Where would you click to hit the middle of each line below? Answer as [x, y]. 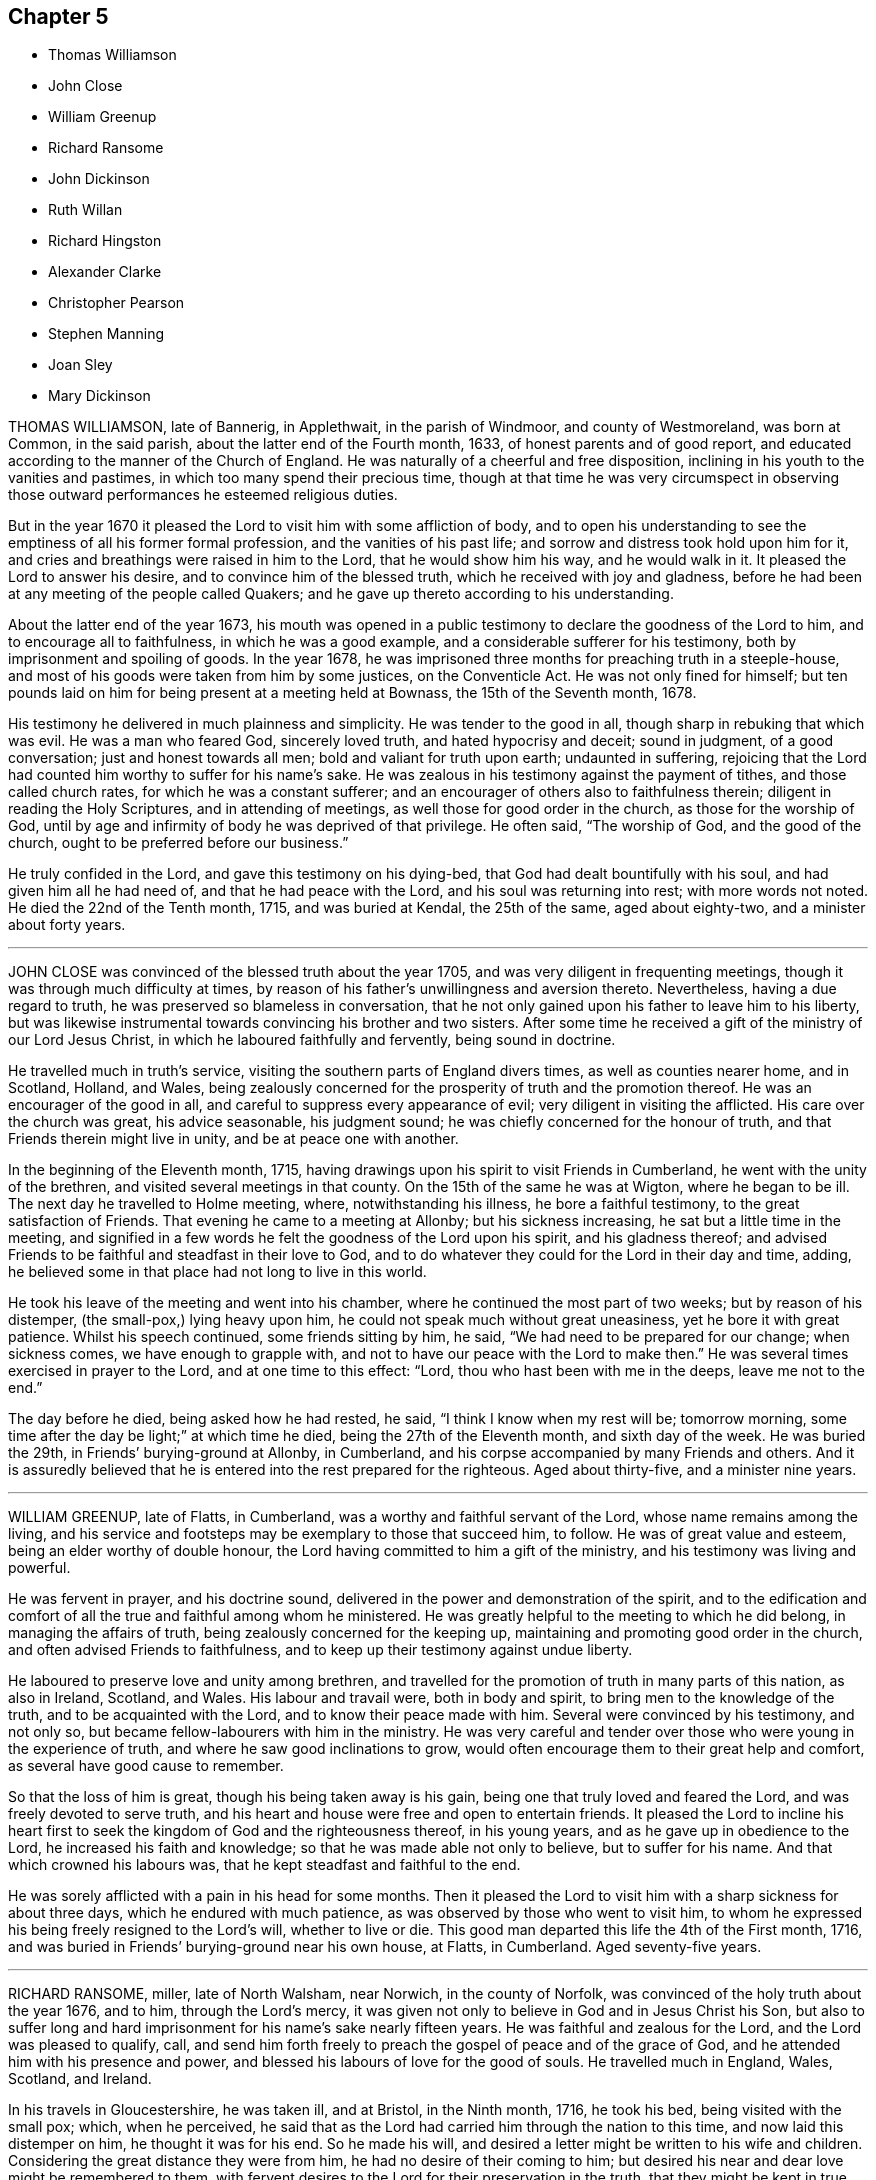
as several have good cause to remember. [146, 1766]
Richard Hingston [105, 241]
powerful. [39, 1568]
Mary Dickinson [99, 396]
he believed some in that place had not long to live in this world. [217, 1272]
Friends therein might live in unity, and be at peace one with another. [233, 1139]
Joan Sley [80, 365]
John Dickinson [99, 179]
